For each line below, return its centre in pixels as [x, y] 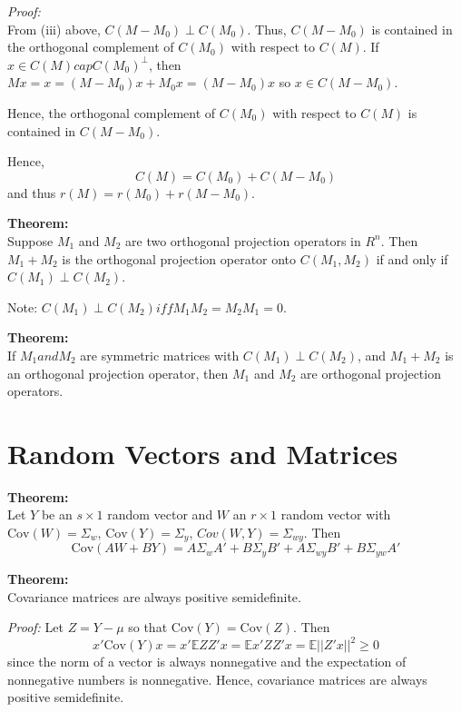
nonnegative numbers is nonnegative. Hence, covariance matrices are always [217, 679]
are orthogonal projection [371, 373]
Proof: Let [35, 627]
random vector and [160, 514]
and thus [32, 192]
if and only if [412, 258]
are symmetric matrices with [160, 355]
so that [148, 627]
